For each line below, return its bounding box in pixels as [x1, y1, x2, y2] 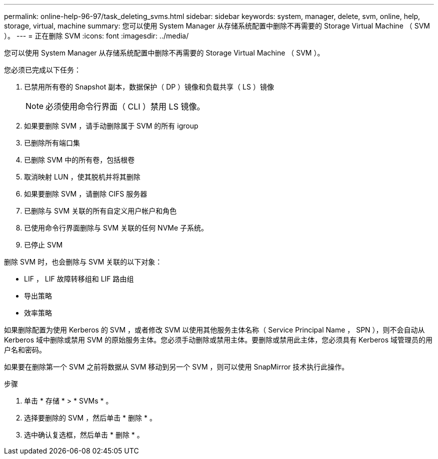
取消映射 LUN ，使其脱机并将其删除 [24, 172, 140, 181]
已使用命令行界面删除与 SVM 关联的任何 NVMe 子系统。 [24, 223, 208, 232]
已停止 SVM [24, 240, 63, 249]
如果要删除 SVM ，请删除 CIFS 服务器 [24, 189, 147, 198]
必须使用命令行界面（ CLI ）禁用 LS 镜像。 [45, 101, 205, 111]
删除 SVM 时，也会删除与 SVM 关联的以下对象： [4, 257, 162, 266]
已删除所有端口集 [24, 138, 80, 147]
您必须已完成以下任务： [4, 65, 81, 74]
